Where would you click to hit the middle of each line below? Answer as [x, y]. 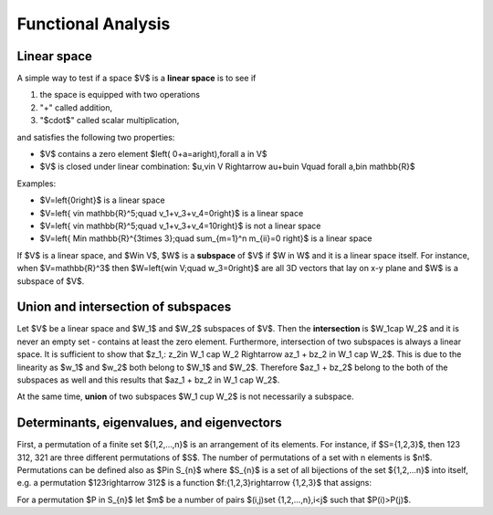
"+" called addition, [76, 107]
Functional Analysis [94, 24]
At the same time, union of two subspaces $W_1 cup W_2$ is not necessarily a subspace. [185, 396]
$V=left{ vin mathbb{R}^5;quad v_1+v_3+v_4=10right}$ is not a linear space [180, 226]
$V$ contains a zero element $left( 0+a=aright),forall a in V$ [153, 154]
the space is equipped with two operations [120, 95]
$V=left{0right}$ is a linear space [102, 200]
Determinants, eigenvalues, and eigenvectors [149, 423]
